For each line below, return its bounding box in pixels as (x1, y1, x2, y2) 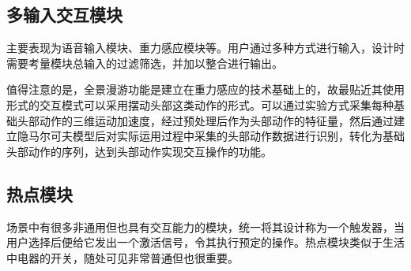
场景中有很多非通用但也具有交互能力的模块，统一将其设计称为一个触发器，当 (6, 218, 405, 235)
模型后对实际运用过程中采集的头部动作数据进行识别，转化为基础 (72, 128, 405, 144)
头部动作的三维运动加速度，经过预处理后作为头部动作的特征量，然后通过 (17, 112, 394, 128)
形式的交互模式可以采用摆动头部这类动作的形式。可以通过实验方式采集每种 (6, 96, 394, 113)
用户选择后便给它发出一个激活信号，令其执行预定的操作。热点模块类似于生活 (6, 234, 405, 251)
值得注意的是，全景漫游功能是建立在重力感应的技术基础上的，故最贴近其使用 (6, 81, 405, 98)
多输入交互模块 (6, 2, 123, 27)
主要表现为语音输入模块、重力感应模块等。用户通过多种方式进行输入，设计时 (6, 39, 405, 56)
